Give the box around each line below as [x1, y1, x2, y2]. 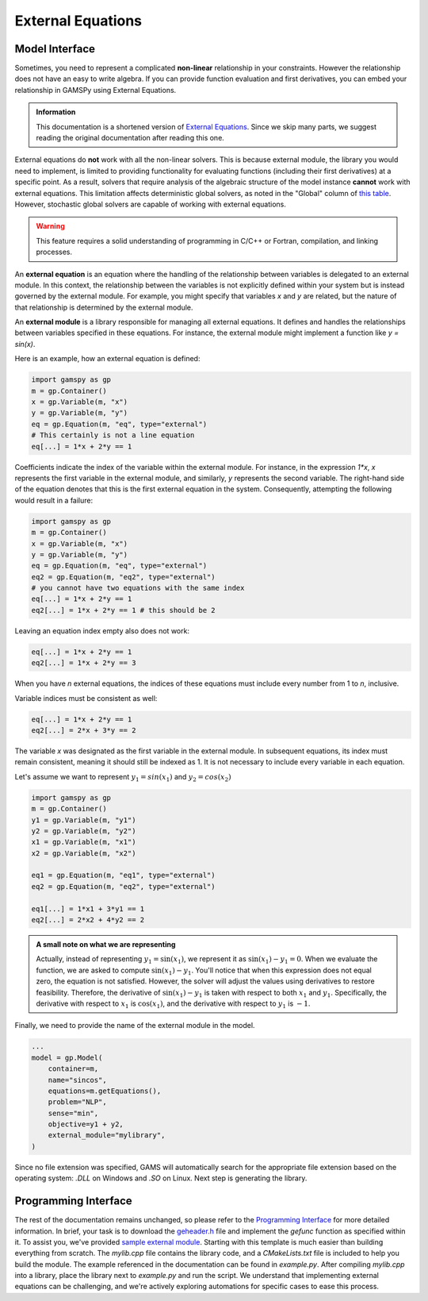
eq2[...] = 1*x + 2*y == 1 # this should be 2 [31, 606, 216, 614]
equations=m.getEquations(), [48, 1086, 162, 1095]
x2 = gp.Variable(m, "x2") [31, 849, 136, 857]
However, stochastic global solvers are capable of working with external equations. [14, 199, 287, 209]
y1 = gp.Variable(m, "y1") [31, 815, 136, 825]
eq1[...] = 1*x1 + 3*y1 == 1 [31, 904, 145, 913]
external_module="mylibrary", [48, 1131, 166, 1140]
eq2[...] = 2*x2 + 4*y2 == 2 [31, 915, 145, 925]
